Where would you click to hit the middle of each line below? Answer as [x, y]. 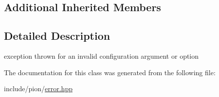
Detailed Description [57, 36]
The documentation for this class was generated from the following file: [110, 72]
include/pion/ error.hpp [38, 89]
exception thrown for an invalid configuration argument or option [101, 56]
